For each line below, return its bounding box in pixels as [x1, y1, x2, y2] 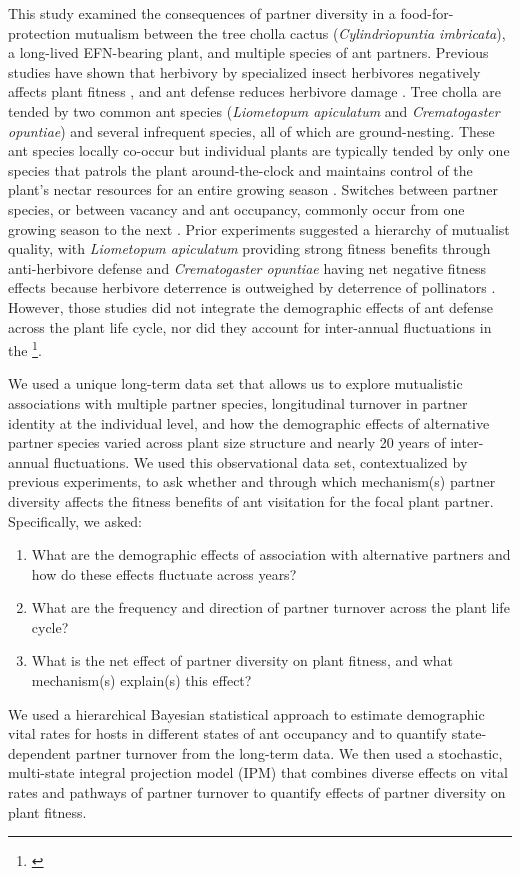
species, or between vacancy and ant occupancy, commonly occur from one [8, 198, 465, 219]
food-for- [400, 3, 454, 23]
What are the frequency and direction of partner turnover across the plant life [31, 597, 510, 618]
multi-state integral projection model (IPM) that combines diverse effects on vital [8, 762, 508, 783]
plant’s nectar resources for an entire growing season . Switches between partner [8, 179, 498, 200]
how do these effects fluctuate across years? [31, 563, 297, 584]
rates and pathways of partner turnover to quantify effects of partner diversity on [8, 782, 506, 803]
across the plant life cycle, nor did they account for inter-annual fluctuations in [8, 316, 492, 337]
